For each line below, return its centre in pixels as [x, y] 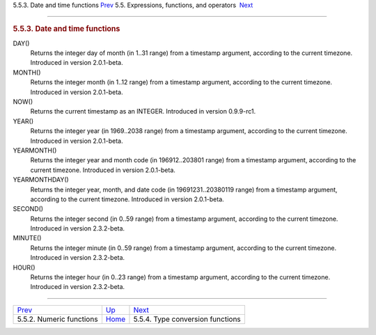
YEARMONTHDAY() [41, 180]
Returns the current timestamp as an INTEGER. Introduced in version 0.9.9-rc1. [143, 111]
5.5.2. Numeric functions [57, 319]
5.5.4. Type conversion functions [187, 319]
